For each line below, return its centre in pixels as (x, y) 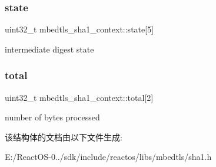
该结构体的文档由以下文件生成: (64, 137)
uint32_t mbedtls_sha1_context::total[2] (79, 97)
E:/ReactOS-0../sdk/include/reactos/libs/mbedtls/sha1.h (108, 157)
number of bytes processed (52, 117)
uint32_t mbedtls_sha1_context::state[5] (79, 29)
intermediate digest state (49, 49)
